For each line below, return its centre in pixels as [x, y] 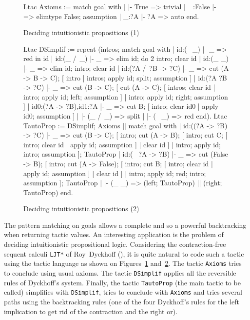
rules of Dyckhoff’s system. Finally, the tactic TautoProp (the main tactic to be [122, 282]
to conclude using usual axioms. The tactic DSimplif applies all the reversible [120, 272]
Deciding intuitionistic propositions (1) [81, 32]
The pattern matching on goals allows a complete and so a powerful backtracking [125, 225]
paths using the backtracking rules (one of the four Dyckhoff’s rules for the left [122, 301]
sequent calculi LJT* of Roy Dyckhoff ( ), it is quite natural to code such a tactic [124, 253]
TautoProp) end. [48, 192]
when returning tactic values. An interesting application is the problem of [114, 234]
